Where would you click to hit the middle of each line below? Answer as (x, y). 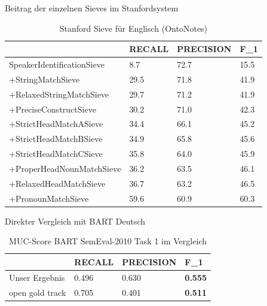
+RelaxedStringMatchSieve (59, 94)
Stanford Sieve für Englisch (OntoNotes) (133, 28)
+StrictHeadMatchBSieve (56, 139)
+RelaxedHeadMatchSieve (57, 183)
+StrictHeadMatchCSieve (56, 154)
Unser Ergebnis (37, 277)
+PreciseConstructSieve (53, 109)
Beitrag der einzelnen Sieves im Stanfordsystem (92, 8)
